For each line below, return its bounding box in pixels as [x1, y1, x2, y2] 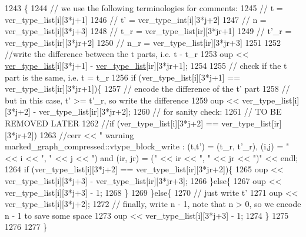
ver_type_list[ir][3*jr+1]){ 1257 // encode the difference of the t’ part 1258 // [5, 82, 290, 95]
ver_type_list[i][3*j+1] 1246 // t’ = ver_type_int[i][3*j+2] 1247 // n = [5, 13, 267, 25]
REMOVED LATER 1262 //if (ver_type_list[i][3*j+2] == [5, 116, 219, 129]
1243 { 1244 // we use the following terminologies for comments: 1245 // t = [5, 2, 283, 14]
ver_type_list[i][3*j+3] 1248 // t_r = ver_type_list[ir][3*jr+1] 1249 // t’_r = [5, 25, 292, 37]
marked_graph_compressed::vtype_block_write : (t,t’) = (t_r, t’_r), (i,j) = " [5, 140, 290, 152]
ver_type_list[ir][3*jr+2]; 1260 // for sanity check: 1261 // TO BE [38, 105, 282, 118]
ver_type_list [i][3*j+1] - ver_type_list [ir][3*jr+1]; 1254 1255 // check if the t [5, 59, 287, 71]
